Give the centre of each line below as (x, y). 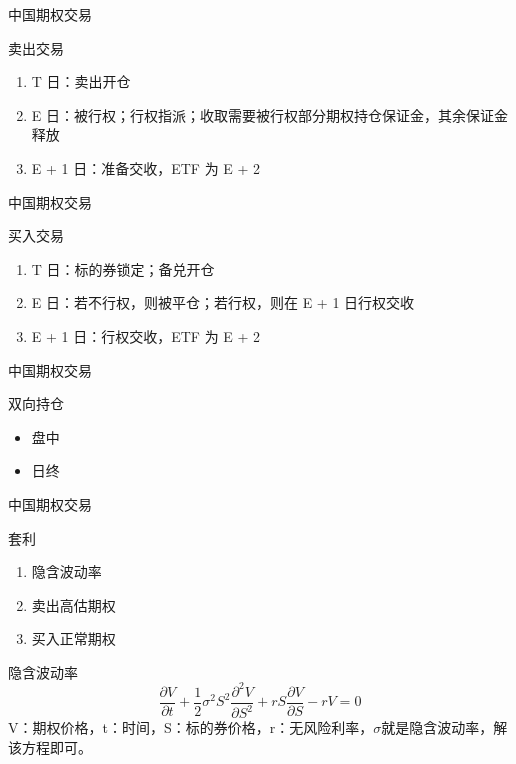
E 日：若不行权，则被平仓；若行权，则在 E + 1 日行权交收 (223, 302)
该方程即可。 (50, 746)
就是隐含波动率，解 (444, 727)
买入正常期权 (73, 638)
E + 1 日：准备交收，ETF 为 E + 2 (146, 167)
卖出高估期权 (73, 604)
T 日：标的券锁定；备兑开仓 (123, 268)
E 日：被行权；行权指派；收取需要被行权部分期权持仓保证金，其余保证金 (269, 114)
